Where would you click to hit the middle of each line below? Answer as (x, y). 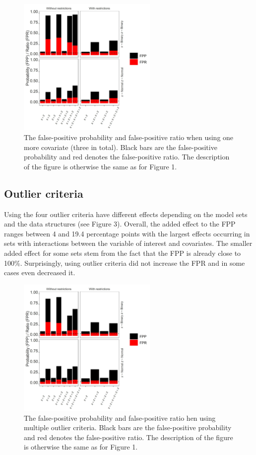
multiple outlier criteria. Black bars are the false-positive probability (128, 427)
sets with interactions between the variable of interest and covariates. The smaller (128, 243)
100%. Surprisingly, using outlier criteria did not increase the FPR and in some (125, 263)
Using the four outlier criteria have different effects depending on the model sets (126, 214)
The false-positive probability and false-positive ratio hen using (120, 417)
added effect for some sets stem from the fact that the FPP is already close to (123, 253)
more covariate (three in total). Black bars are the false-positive (121, 147)
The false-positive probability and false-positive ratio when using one (129, 137)
